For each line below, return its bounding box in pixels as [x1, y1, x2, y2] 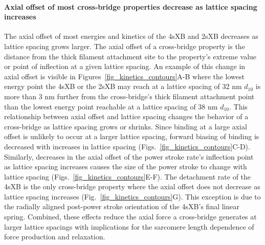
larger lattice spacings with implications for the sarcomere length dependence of [4, 221, 254, 232]
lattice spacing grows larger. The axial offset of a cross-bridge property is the [4, 40, 245, 51]
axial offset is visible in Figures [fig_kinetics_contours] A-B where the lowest [4, 71, 245, 81]
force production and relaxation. [4, 231, 105, 242]
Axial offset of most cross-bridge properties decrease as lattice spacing [4, 1, 257, 12]
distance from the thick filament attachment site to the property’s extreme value [4, 51, 257, 61]
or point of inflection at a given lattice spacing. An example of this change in [4, 61, 246, 72]
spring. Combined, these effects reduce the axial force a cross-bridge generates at [4, 211, 257, 222]
